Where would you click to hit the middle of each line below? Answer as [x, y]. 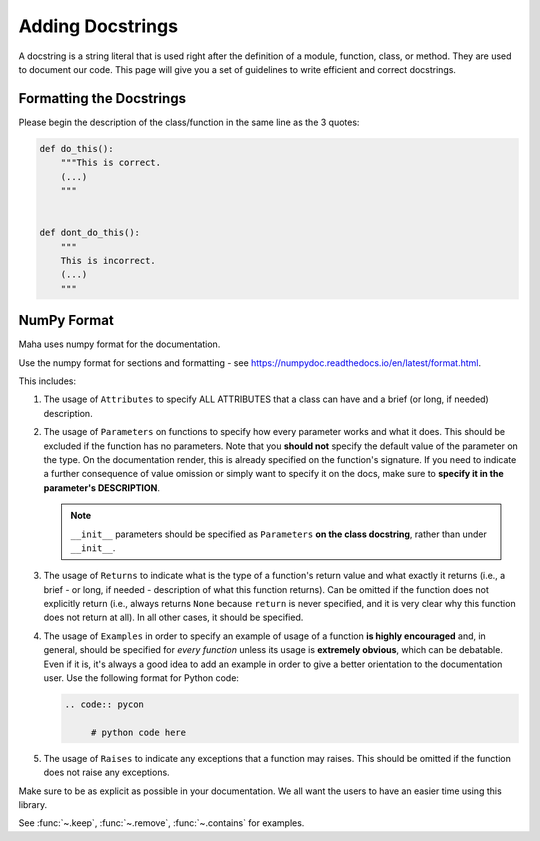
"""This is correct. [111, 163]
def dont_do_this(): [89, 233]
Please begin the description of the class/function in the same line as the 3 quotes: [189, 122]
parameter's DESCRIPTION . [101, 487]
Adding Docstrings [98, 26]
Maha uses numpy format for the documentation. [119, 344]
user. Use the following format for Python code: [141, 678]
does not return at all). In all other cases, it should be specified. [173, 617]
